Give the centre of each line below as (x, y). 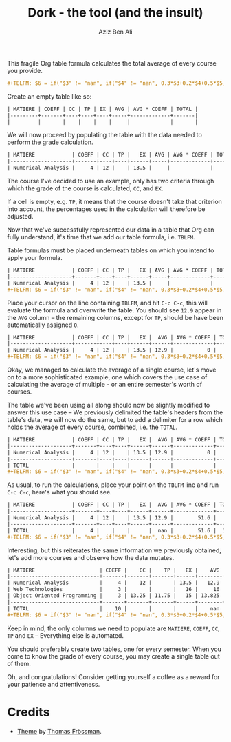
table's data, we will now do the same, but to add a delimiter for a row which (115, 420)
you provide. (25, 70)
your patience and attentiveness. (54, 684)
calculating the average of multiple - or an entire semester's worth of (105, 385)
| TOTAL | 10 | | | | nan (113, 608)
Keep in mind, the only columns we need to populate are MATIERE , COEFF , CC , (113, 628)
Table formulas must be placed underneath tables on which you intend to (111, 250)
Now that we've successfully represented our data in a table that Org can (111, 230)
